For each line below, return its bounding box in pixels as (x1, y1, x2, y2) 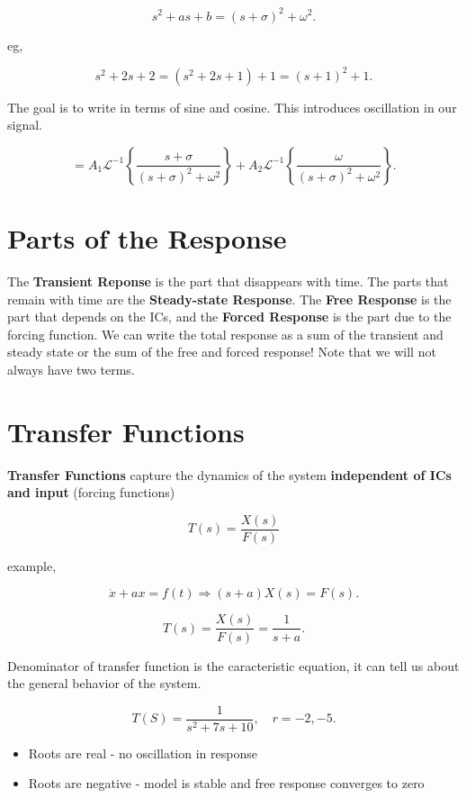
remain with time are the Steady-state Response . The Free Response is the (7, 289, 452, 308)
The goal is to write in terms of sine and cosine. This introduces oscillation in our (7, 97, 457, 116)
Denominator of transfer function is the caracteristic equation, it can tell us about (7, 656, 460, 675)
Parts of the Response (7, 219, 287, 256)
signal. (7, 115, 42, 134)
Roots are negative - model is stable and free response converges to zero (28, 774, 425, 793)
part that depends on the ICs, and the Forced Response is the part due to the (7, 307, 452, 326)
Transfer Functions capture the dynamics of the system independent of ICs (7, 465, 452, 484)
